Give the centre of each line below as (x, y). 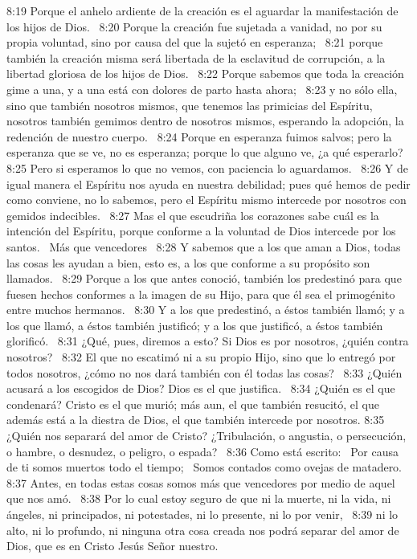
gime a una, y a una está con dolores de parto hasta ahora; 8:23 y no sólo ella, (202, 89)
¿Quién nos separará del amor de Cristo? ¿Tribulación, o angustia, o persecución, (206, 436)
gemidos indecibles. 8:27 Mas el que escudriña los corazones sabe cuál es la (193, 215)
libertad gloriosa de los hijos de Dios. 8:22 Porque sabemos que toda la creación (205, 73)
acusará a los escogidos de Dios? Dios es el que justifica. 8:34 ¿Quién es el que (201, 388)
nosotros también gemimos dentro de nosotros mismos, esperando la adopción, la (205, 121)
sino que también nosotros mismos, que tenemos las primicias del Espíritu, (190, 105)
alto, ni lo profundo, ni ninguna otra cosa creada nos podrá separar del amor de (203, 530)
